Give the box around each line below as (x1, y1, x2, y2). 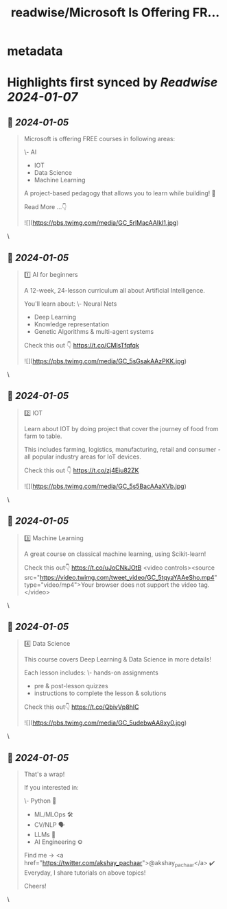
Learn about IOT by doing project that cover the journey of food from (23, 424, 219, 433)
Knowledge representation (34, 320, 110, 328)
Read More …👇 (23, 203, 67, 211)
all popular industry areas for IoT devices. (23, 452, 142, 461)
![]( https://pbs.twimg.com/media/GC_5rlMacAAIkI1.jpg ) (23, 219, 179, 227)
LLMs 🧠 (34, 831, 56, 839)
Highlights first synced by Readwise (7, 75, 218, 90)
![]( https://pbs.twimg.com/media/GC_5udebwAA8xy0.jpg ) (23, 718, 187, 727)
